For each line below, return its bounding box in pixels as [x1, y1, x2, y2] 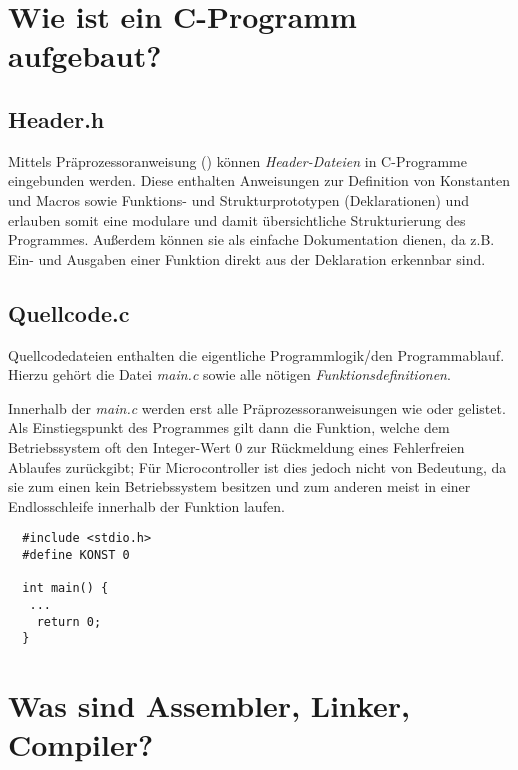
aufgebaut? [8, 35, 162, 76]
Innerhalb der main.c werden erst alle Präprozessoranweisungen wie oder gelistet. [8, 397, 506, 418]
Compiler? [8, 724, 154, 765]
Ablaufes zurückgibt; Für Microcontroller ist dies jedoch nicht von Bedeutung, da [8, 456, 507, 477]
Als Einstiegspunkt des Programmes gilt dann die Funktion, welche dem [8, 417, 450, 438]
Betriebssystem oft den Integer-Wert [8, 436, 231, 457]
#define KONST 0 [22, 547, 130, 562]
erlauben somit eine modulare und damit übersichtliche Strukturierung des [8, 209, 466, 230]
